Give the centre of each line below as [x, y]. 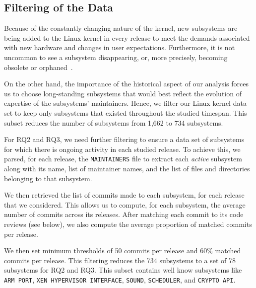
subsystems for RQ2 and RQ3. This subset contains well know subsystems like [123, 270]
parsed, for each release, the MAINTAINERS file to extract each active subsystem [123, 159]
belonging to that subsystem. [48, 178]
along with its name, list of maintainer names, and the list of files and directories [127, 168]
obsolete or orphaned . [38, 67]
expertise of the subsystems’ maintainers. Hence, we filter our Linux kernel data [125, 103]
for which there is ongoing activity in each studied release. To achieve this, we [122, 149]
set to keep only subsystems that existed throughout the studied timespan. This [126, 112]
